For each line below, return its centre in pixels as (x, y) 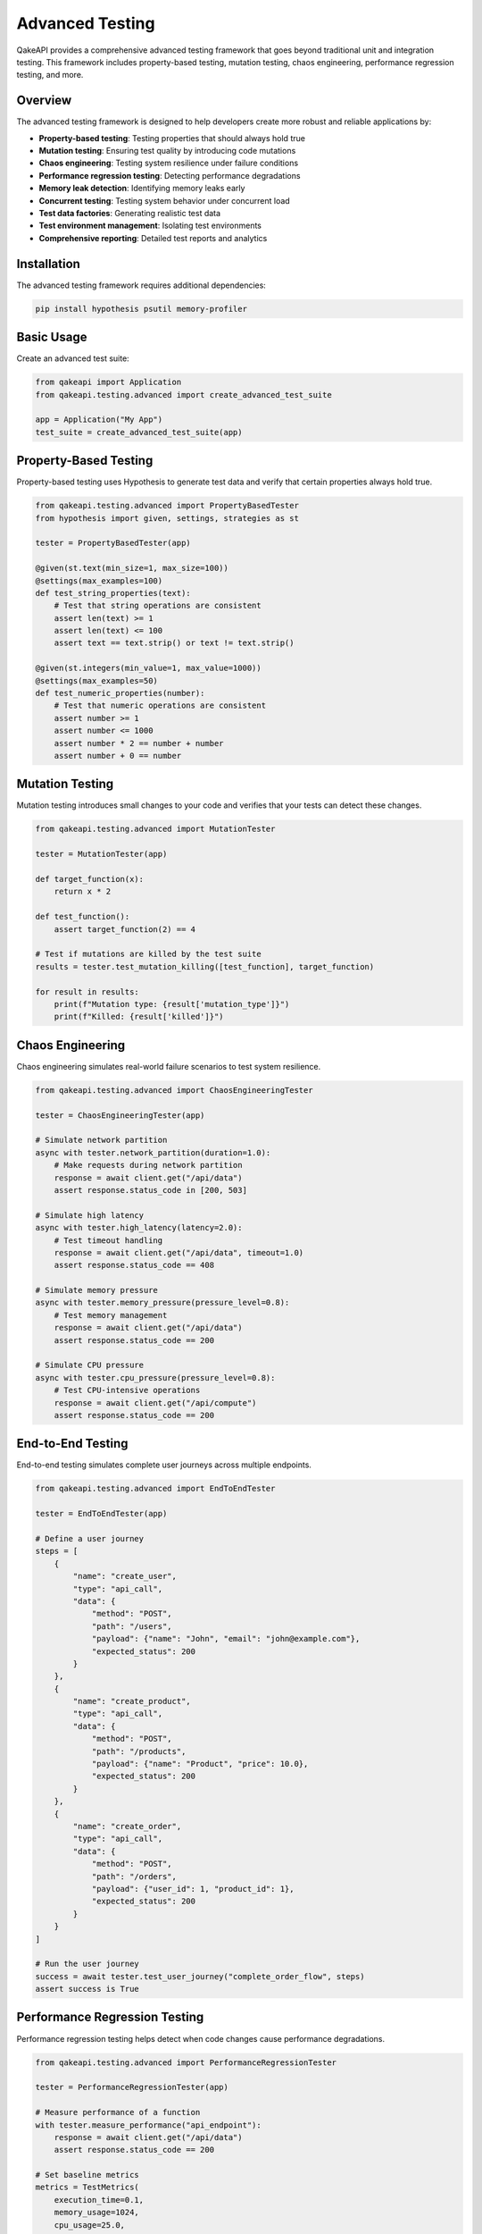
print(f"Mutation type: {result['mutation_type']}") (172, 1004)
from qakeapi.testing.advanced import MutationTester (155, 829)
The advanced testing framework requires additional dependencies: (141, 285)
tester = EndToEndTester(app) (101, 1514)
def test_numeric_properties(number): (120, 693)
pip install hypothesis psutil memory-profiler (141, 309)
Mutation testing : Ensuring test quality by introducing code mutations (167, 151)
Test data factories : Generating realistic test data (130, 213)
